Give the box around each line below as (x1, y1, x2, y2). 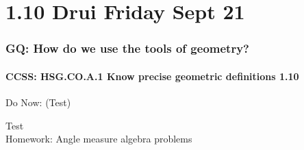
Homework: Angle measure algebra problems (5, 132, 192, 146)
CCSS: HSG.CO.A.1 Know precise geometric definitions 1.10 (5, 68, 299, 83)
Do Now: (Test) (5, 95, 71, 110)
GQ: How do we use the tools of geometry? (5, 40, 249, 57)
